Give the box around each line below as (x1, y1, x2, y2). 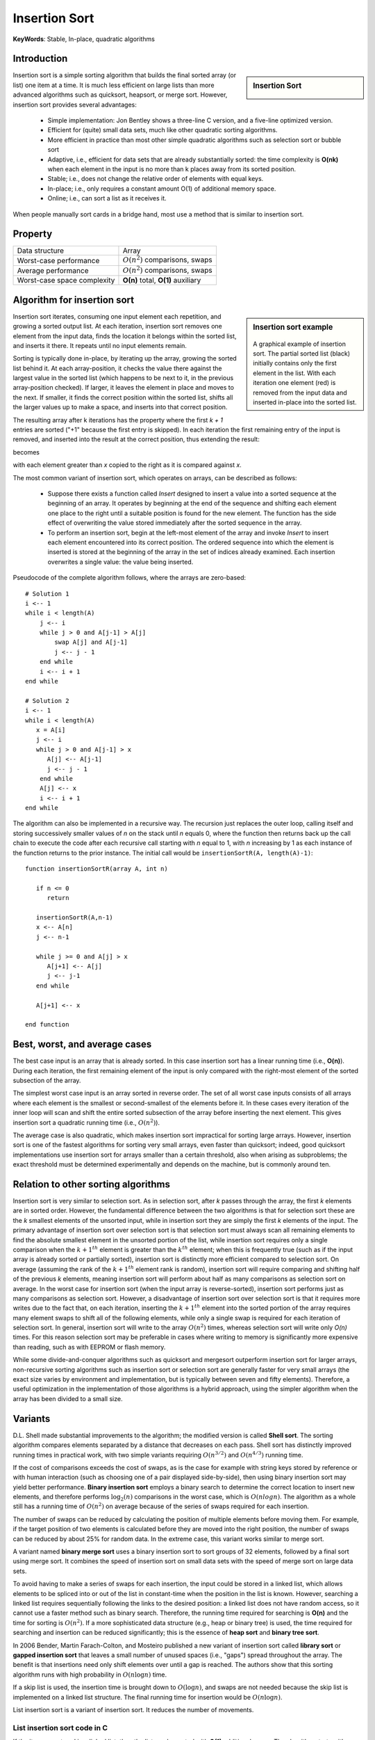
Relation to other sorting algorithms (12, 1178, 170, 1190)
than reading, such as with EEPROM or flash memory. (12, 1343, 166, 1351)
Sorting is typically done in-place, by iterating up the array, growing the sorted (12, 354, 237, 363)
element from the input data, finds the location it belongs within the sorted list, (12, 331, 237, 340)
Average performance (17, 266, 89, 276)
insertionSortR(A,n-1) (35, 914, 114, 922)
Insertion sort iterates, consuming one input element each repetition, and (12, 312, 222, 320)
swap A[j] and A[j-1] (54, 638, 128, 647)
